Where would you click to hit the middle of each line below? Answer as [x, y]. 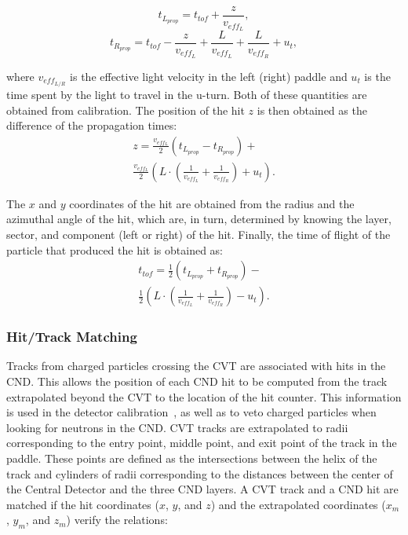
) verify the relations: [117, 520]
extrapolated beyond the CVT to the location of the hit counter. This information [204, 396]
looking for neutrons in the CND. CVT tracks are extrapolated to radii [177, 427]
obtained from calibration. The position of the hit [126, 110]
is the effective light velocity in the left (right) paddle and [209, 76]
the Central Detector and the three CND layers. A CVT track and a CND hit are [202, 489]
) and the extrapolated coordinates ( [298, 504]
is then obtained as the [312, 110]
